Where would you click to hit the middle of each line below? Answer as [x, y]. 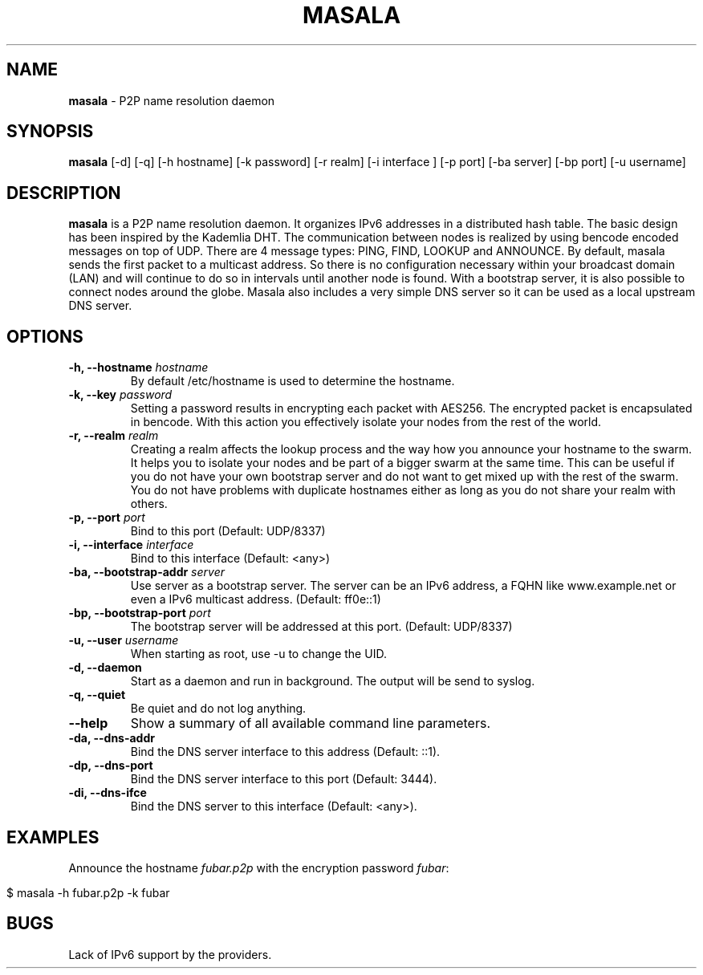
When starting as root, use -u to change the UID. [258, 654]
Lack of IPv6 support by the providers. [170, 954]
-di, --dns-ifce [108, 793]
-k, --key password [120, 395]
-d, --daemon [105, 668]
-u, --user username [124, 640]
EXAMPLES [53, 837]
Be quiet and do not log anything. [218, 709]
